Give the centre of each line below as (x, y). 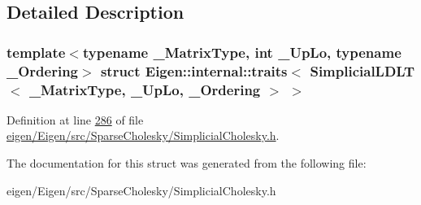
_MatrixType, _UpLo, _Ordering (145, 89)
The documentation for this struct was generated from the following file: (187, 163)
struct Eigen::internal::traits (194, 70)
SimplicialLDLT (362, 70)
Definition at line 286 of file (75, 119)
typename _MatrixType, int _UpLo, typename (242, 52)
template (36, 52)
